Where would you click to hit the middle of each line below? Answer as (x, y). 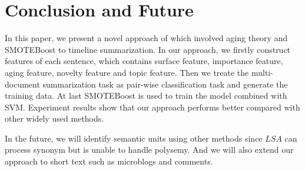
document (22, 84)
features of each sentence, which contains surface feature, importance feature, (144, 61)
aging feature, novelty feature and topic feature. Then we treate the (127, 72)
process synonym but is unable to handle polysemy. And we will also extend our (149, 150)
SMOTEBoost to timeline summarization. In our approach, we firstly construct (148, 49)
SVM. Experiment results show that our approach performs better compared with (152, 107)
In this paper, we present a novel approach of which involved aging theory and (146, 38)
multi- (262, 72)
